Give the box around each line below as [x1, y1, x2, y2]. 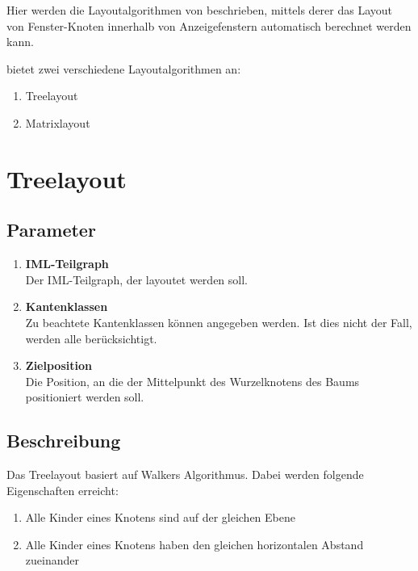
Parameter [6, 217, 96, 242]
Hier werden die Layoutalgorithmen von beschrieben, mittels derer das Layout [6, 2, 393, 18]
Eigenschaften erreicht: [6, 481, 119, 498]
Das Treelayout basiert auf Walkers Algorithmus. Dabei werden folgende [6, 466, 364, 483]
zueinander [25, 552, 79, 569]
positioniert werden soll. [25, 388, 144, 405]
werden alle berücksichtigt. [25, 330, 157, 346]
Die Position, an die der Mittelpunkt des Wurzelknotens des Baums [25, 372, 360, 389]
